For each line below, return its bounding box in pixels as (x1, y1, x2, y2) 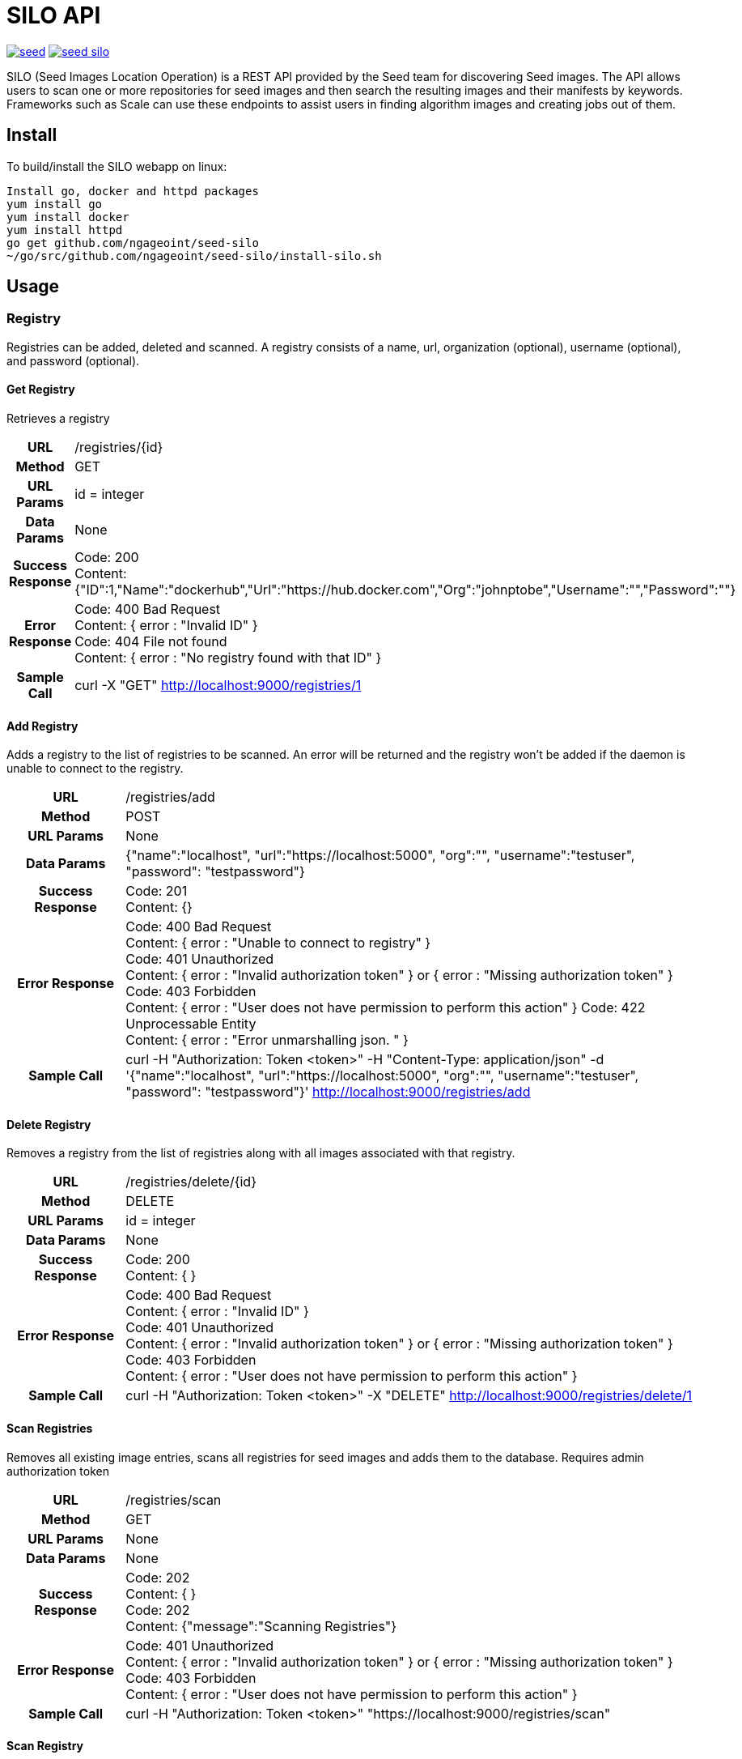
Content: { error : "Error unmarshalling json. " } (125, 1032, 409, 1049)
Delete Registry (6, 1117, 91, 1131)
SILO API (6, 2, 101, 29)
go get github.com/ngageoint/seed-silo (6, 236, 259, 249)
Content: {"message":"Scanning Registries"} (125, 1617, 397, 1634)
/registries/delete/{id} (125, 1173, 257, 1190)
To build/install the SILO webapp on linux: (6, 159, 227, 173)
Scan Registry (6, 1739, 84, 1753)
